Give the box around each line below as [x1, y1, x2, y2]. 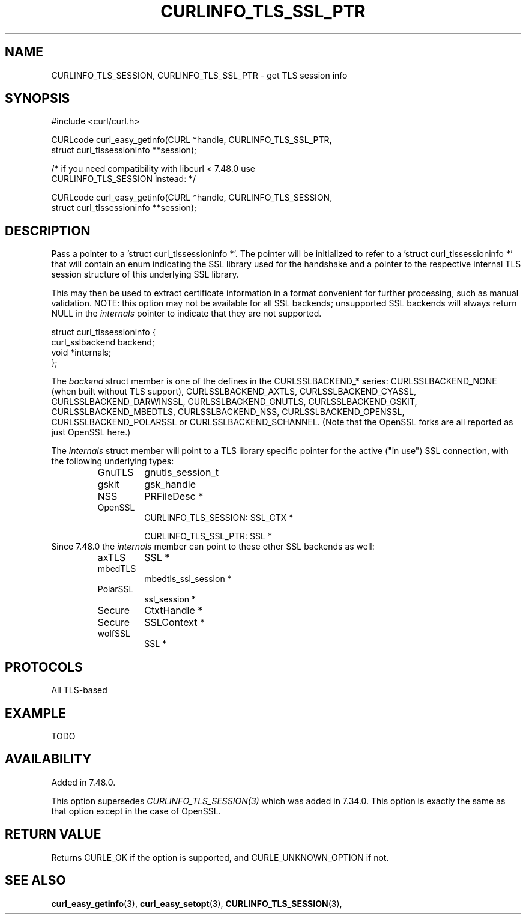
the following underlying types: [51, 456, 174, 467]
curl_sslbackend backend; [51, 337, 155, 348]
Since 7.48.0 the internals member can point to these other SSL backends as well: [51, 541, 375, 552]
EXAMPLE [5, 705, 66, 721]
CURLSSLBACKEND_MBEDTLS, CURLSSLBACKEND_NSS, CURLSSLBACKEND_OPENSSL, [51, 407, 405, 417]
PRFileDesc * [144, 490, 204, 503]
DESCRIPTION [5, 223, 91, 238]
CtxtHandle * [144, 604, 203, 617]
